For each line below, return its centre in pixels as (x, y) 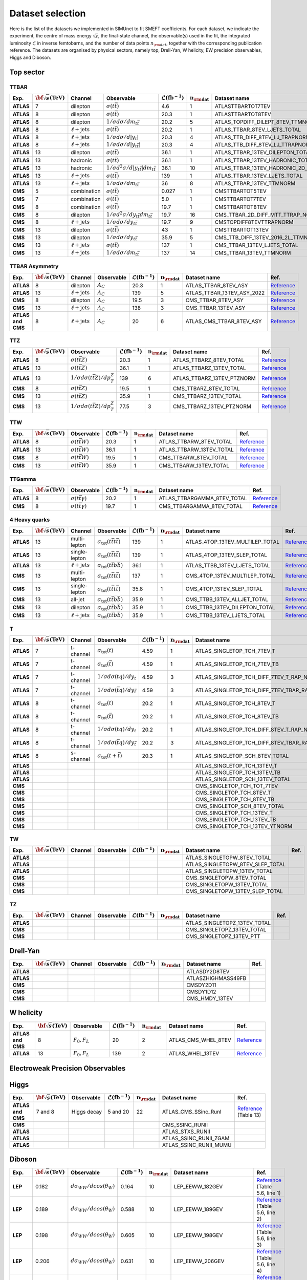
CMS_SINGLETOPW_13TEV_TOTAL (227, 885)
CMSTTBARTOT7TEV (240, 199)
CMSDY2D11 (201, 985)
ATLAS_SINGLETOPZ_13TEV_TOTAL (228, 923)
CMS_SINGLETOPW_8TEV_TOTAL (226, 878)
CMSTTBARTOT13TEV (242, 230)
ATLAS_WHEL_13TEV (194, 1053)
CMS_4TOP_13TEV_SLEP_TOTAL (224, 589)
